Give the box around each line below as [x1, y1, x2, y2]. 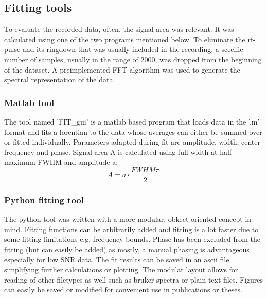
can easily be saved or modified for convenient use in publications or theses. [4, 284, 242, 295]
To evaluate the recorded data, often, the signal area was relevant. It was [4, 24, 234, 34]
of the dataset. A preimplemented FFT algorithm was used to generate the [4, 64, 240, 75]
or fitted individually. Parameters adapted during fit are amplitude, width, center [4, 136, 260, 147]
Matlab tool [4, 96, 55, 109]
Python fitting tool [4, 193, 84, 206]
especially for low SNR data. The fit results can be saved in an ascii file [4, 254, 229, 265]
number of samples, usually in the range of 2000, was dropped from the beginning [4, 54, 262, 64]
